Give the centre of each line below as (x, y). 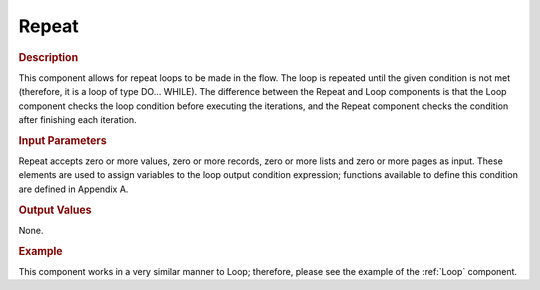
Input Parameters (62, 140)
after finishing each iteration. (77, 119)
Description (48, 57)
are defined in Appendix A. (73, 189)
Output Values (55, 210)
